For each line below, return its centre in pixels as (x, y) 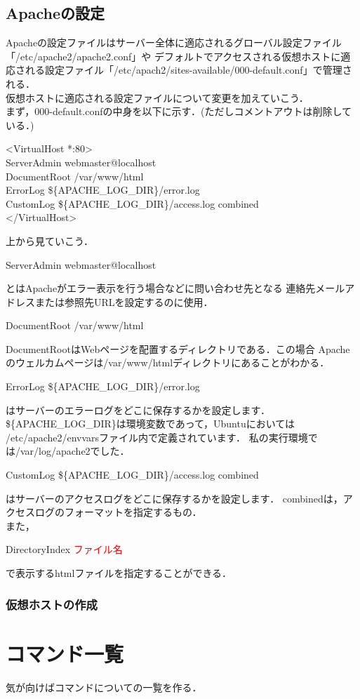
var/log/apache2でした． (75, 451)
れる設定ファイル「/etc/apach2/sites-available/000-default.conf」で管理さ (188, 70)
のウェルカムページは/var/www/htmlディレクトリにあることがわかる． (168, 362)
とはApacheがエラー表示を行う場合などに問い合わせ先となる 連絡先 (161, 288)
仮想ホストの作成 (52, 604)
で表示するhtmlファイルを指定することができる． (119, 573)
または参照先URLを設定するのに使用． (124, 301)
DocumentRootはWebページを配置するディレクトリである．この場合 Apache (178, 348)
